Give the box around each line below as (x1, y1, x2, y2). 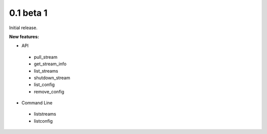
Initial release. (9, 25, 38, 31)
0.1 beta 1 (9, 7, 48, 18)
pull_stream (34, 54, 58, 60)
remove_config (34, 89, 64, 94)
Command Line (21, 100, 53, 106)
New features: (9, 34, 39, 40)
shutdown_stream (34, 75, 70, 81)
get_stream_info (34, 61, 67, 67)
